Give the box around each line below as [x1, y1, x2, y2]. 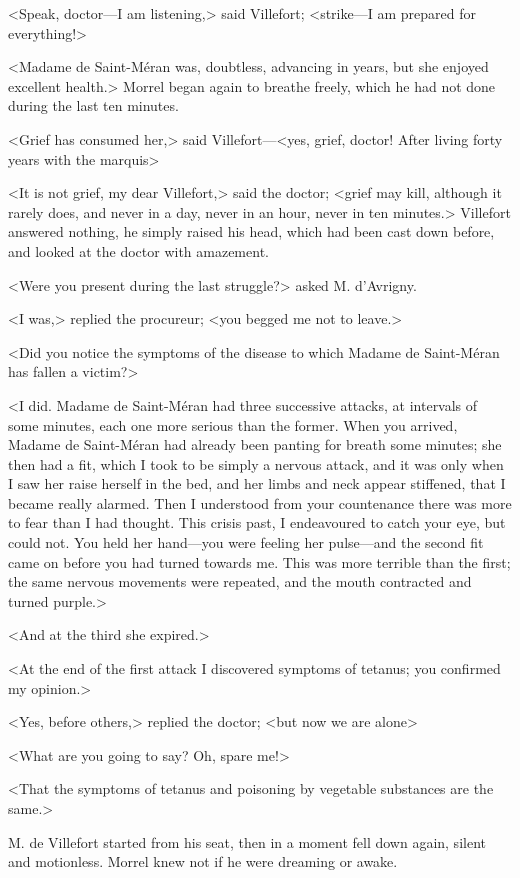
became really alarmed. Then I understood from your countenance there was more [8, 492, 512, 513]
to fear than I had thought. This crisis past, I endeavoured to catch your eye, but [8, 512, 506, 533]
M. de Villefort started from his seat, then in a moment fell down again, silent [8, 831, 486, 852]
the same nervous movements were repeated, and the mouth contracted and [8, 571, 472, 592]
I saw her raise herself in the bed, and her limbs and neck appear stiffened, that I [8, 473, 506, 494]
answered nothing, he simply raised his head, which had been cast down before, [8, 221, 495, 242]
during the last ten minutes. [8, 95, 179, 116]
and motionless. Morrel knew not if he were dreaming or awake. [8, 851, 398, 872]
